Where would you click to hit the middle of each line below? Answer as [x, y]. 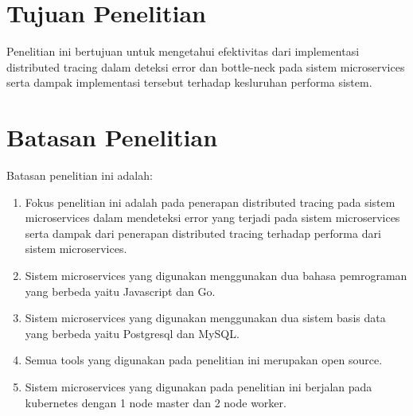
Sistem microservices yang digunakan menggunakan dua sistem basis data [205, 318]
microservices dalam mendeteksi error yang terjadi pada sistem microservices [212, 218]
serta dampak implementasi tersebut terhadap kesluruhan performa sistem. [189, 82]
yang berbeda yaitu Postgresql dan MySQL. [132, 333]
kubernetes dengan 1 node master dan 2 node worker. [156, 402]
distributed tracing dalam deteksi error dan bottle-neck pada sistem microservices [206, 66]
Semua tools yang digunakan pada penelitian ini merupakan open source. [204, 360]
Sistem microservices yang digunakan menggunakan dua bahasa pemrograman [216, 275]
